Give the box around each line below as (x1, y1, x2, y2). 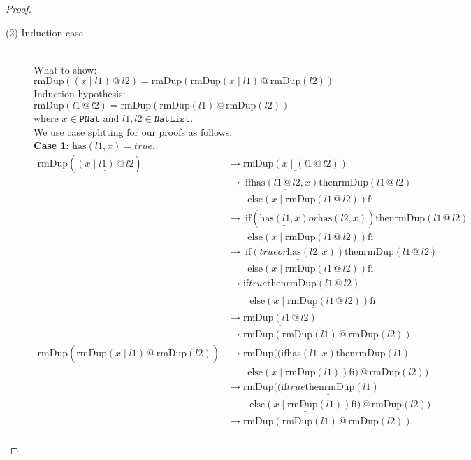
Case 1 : (34, 138, 69, 153)
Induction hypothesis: (34, 86, 126, 101)
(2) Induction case (6, 25, 83, 39)
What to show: (34, 62, 97, 76)
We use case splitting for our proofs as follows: (34, 124, 233, 139)
